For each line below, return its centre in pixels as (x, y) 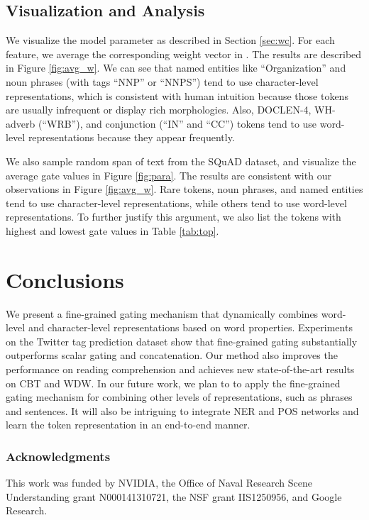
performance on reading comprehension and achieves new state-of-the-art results (180, 369)
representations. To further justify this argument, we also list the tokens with (174, 217)
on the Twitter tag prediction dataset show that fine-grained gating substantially (182, 341)
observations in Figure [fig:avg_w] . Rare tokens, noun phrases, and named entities (184, 189)
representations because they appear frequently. (131, 137)
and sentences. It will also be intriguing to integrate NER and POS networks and (182, 410)
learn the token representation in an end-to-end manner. (128, 425)
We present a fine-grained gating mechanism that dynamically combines (162, 313)
